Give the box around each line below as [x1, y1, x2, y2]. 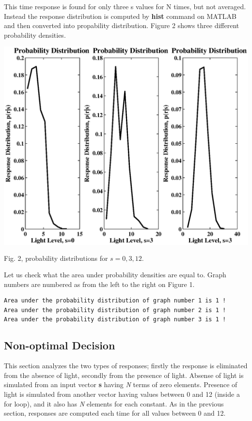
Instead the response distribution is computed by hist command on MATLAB [4, 11, 236, 21]
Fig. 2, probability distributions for [4, 253, 108, 263]
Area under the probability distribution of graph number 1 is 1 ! [4, 297, 226, 304]
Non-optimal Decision [4, 338, 115, 353]
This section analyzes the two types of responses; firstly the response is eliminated [4, 361, 248, 371]
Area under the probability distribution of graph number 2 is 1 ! [4, 306, 226, 314]
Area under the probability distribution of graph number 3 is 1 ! [4, 316, 226, 323]
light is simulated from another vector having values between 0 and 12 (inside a [4, 389, 240, 399]
